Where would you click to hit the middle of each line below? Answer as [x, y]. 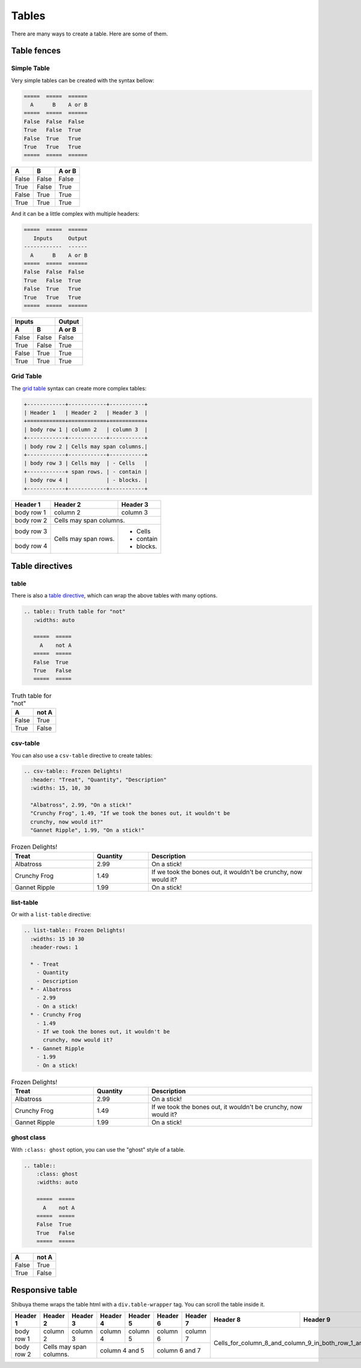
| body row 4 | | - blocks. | [86, 480]
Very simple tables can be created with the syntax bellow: [83, 80]
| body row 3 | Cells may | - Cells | [86, 463]
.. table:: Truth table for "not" [75, 612]
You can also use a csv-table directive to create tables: [82, 755]
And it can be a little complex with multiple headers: [75, 214]
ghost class [29, 1137]
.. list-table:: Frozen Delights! [75, 930]
